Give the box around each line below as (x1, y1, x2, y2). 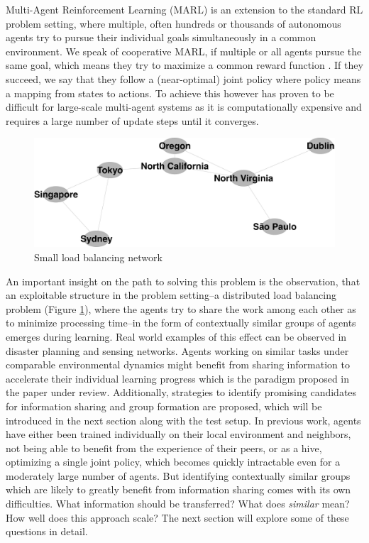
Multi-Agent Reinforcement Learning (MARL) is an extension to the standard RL (6, 2, 363, 16)
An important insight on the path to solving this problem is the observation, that (6, 273, 360, 288)
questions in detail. (6, 524, 88, 539)
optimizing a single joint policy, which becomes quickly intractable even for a (6, 454, 341, 469)
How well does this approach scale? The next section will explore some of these (6, 510, 349, 525)
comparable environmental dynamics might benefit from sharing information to (6, 357, 350, 372)
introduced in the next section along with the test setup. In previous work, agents (6, 412, 361, 427)
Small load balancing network (34, 249, 163, 264)
